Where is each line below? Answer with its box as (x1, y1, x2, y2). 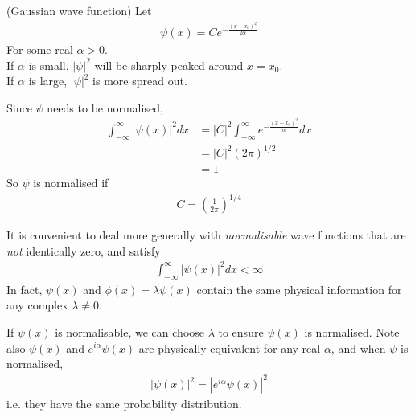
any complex (6, 296, 68, 313)
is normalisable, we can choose (55, 323, 205, 340)
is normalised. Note (304, 323, 400, 340)
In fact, (6, 280, 43, 297)
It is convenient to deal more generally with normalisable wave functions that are (6, 227, 406, 243)
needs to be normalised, (47, 99, 163, 116)
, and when (331, 339, 386, 356)
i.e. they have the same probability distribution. (6, 395, 242, 412)
